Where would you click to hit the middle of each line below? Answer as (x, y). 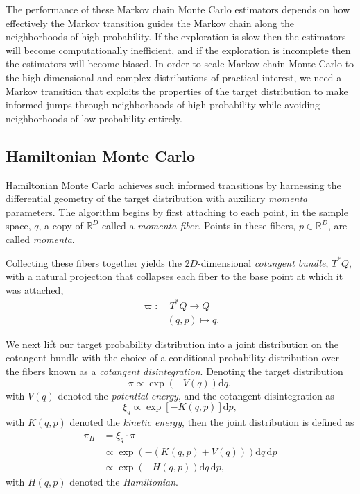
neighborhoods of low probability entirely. (94, 118)
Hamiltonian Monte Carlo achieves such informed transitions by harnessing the (173, 184)
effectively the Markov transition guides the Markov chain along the (150, 23)
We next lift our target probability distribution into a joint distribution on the (172, 344)
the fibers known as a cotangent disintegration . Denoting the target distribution (174, 371)
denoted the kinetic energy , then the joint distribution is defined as (212, 422)
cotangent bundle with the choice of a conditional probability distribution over (172, 357)
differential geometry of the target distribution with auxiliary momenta (157, 198)
